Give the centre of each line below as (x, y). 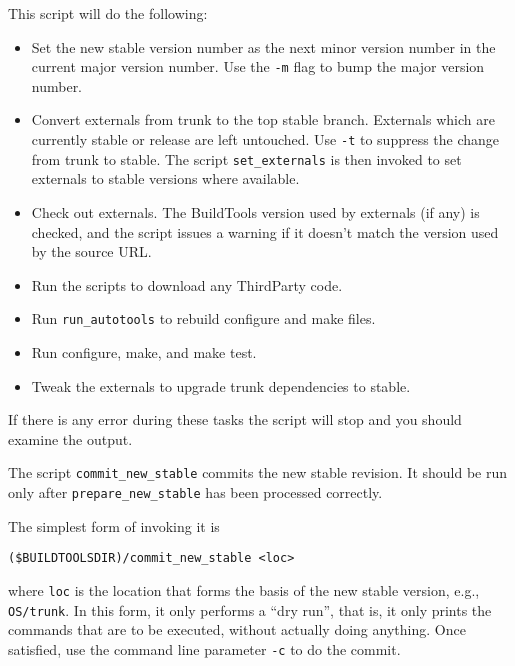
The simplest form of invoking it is (114, 525)
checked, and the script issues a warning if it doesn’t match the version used (265, 231)
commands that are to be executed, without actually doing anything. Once (237, 629)
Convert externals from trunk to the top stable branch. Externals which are (263, 119)
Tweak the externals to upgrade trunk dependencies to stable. (221, 385)
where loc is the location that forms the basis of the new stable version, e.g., (244, 589)
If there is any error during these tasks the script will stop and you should (235, 419)
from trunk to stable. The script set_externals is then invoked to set (246, 158)
